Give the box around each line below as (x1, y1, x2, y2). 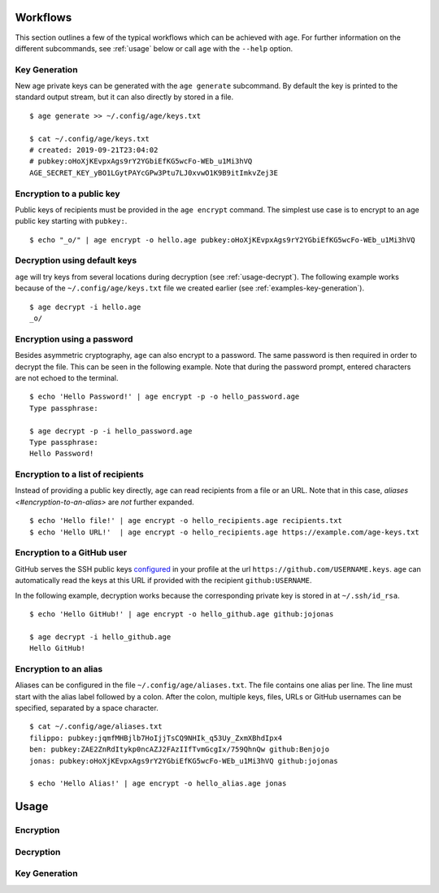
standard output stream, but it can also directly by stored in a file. (15, 92, 234, 102)
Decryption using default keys (15, 255, 137, 266)
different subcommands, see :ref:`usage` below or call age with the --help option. (15, 43, 293, 53)
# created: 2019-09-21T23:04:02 (29, 146, 159, 155)
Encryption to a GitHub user (15, 547, 128, 559)
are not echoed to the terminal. (15, 372, 119, 382)
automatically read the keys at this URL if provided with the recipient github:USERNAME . (15, 576, 312, 586)
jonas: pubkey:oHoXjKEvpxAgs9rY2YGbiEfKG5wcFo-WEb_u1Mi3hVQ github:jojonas (29, 756, 338, 765)
